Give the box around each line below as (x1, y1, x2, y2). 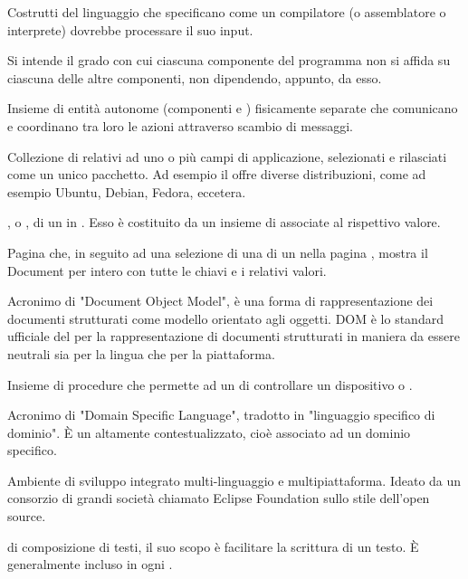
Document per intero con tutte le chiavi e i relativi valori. (7, 261, 327, 280)
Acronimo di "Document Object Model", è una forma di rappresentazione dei (7, 291, 434, 310)
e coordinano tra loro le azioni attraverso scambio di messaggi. (7, 116, 353, 135)
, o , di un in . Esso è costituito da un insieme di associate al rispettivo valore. (7, 213, 441, 232)
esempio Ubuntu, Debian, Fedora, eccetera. (7, 182, 246, 201)
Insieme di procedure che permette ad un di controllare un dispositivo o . (7, 375, 413, 394)
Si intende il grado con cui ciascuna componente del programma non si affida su (7, 51, 451, 70)
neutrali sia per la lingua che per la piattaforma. (7, 344, 275, 363)
